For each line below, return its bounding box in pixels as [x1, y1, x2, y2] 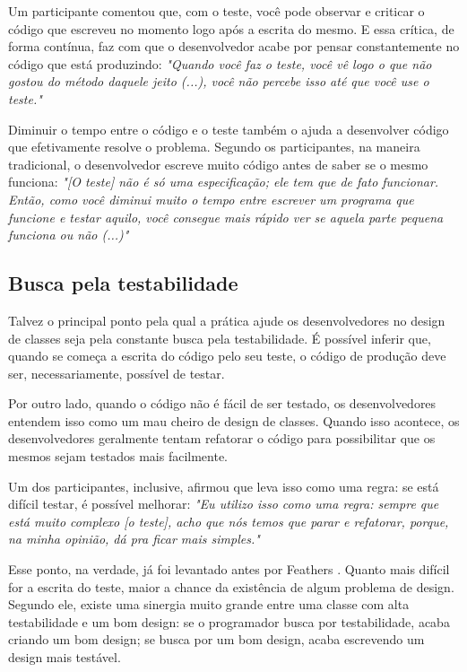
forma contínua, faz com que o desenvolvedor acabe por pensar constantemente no [8, 37, 460, 56]
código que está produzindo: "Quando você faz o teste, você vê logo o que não [8, 54, 432, 73]
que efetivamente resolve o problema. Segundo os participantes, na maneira [8, 137, 420, 156]
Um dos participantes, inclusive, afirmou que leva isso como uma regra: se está [8, 476, 439, 495]
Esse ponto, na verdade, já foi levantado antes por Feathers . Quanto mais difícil [8, 560, 450, 579]
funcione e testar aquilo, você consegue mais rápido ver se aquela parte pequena [8, 207, 444, 226]
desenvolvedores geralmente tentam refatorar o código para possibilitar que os [8, 429, 436, 448]
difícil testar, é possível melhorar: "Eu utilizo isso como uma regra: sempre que [8, 494, 439, 513]
